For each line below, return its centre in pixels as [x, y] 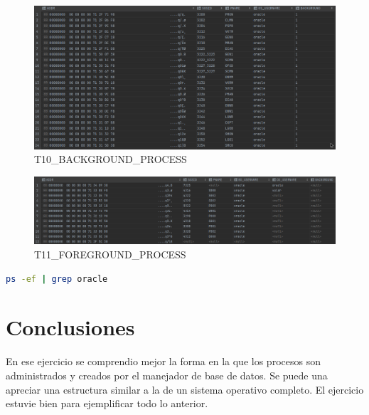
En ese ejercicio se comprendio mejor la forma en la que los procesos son [163, 361]
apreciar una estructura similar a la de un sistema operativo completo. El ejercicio [185, 389]
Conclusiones [70, 327]
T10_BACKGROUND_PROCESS [111, 159]
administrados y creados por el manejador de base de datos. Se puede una [167, 375]
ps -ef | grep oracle [57, 279]
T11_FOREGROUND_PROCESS [110, 254]
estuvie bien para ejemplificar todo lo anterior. [107, 403]
